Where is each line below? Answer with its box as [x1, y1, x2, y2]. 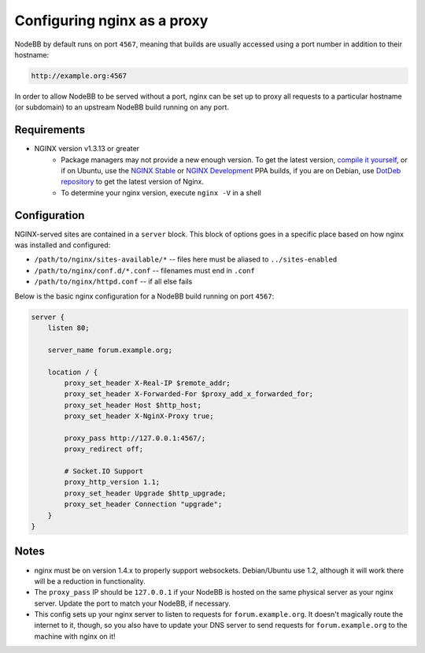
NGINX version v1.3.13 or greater [34, 144, 140, 154]
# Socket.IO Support [64, 467, 144, 476]
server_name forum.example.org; [47, 345, 173, 354]
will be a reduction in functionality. [34, 576, 146, 586]
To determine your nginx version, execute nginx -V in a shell [61, 187, 261, 197]
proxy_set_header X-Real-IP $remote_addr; [64, 378, 231, 388]
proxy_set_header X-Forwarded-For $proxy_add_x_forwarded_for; [64, 390, 314, 399]
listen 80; [47, 324, 90, 332]
